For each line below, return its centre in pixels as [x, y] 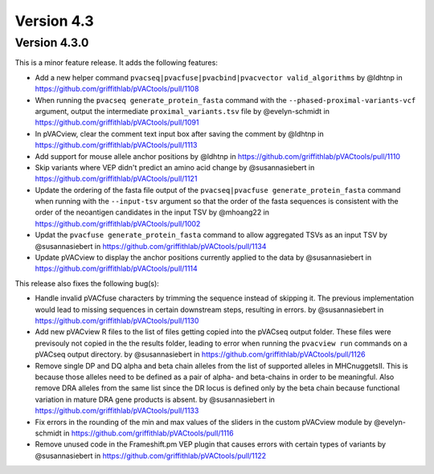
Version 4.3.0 [52, 43]
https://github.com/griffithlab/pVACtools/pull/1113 [116, 145]
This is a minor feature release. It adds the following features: [117, 63]
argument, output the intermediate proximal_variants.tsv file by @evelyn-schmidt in [182, 111]
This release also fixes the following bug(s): [87, 283]
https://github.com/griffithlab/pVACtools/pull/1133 [117, 411]
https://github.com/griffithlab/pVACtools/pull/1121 [116, 179]
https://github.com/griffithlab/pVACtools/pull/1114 [117, 268]
